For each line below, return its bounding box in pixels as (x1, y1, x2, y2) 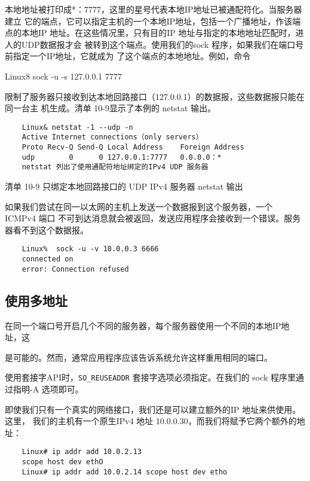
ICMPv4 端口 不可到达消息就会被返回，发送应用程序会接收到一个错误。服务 (5, 212, 301, 224)
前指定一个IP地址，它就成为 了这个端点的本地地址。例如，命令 (5, 50, 251, 62)
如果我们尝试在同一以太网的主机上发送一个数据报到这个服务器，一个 (5, 200, 272, 212)
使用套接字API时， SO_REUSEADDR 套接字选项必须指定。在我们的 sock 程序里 (5, 371, 296, 383)
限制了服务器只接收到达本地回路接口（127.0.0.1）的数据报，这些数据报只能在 (5, 90, 305, 102)
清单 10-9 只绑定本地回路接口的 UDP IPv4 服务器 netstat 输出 (5, 180, 243, 193)
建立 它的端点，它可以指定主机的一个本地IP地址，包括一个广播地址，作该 (5, 14, 293, 27)
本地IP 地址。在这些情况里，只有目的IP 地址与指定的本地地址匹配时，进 (21, 26, 304, 39)
